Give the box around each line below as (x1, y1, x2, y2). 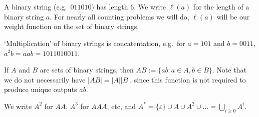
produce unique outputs (4, 84, 77, 94)
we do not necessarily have (4, 74, 86, 84)
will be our (216, 11, 250, 21)
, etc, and (107, 100, 136, 111)
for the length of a (193, 1, 249, 12)
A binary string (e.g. (4, 1, 67, 12)
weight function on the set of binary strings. (4, 21, 139, 31)
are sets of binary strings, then (40, 64, 134, 75)
